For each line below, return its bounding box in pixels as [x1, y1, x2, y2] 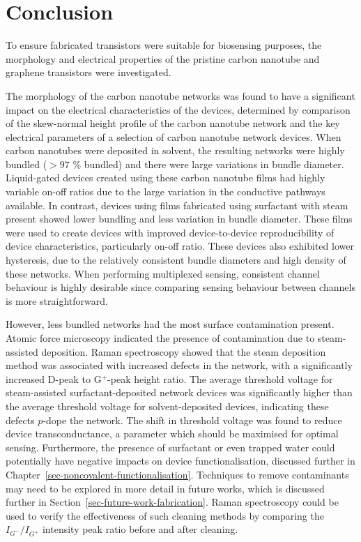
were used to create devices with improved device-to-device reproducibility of [6, 225, 335, 239]
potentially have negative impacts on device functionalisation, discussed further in [6, 453, 355, 468]
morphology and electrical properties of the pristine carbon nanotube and [6, 51, 320, 66]
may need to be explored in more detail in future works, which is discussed [6, 481, 325, 495]
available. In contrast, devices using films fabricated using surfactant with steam [6, 197, 348, 212]
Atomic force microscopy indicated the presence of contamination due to [6, 331, 315, 345]
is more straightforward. [6, 293, 108, 308]
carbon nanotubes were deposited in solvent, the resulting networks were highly [6, 143, 345, 158]
